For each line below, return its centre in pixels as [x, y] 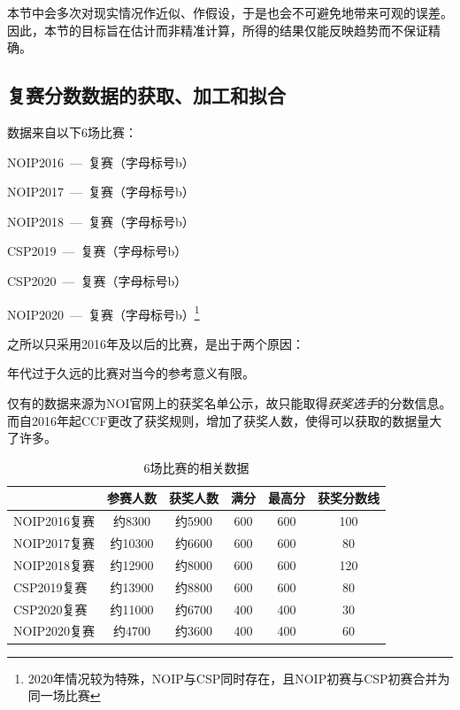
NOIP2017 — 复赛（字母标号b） [101, 192]
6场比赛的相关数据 [196, 467]
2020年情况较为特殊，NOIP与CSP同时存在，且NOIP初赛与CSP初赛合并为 [239, 678]
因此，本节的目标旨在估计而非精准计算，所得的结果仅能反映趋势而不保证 [218, 30]
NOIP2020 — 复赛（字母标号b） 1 [103, 313]
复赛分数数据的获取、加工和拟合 [146, 95]
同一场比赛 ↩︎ [64, 695]
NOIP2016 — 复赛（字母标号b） [101, 162]
